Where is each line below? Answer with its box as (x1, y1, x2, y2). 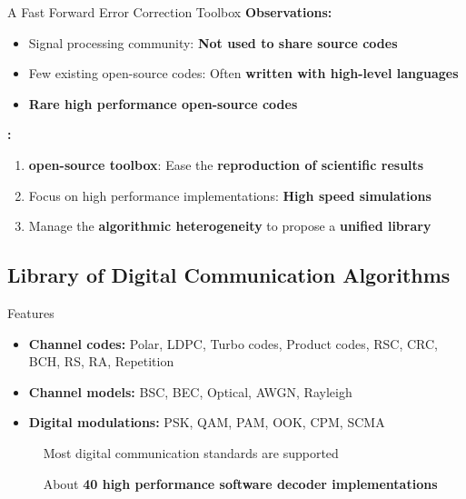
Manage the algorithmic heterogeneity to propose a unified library (28, 216, 431, 235)
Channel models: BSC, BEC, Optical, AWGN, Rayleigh (28, 382, 352, 401)
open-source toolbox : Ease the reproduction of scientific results (28, 155, 424, 174)
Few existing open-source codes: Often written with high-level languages (28, 64, 459, 83)
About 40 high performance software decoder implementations (43, 474, 438, 493)
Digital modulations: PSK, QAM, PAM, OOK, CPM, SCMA (28, 413, 385, 432)
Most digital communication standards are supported (43, 443, 339, 462)
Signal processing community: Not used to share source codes (28, 33, 398, 52)
